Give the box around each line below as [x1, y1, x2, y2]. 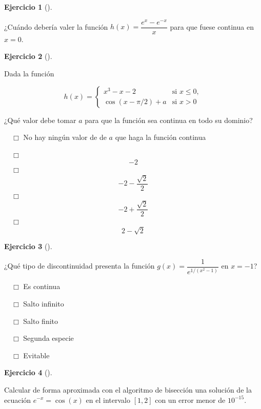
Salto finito [23, 315, 58, 326]
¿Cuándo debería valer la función [4, 21, 108, 32]
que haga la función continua [115, 132, 206, 142]
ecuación [4, 394, 31, 405]
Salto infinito [23, 298, 64, 309]
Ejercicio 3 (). [4, 241, 52, 252]
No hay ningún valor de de [23, 132, 107, 142]
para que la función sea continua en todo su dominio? [85, 114, 253, 125]
